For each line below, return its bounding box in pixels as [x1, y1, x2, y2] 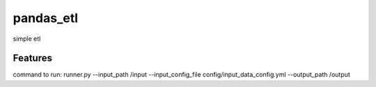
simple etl [13, 35, 41, 43]
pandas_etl [13, 10, 79, 26]
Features [13, 52, 52, 64]
